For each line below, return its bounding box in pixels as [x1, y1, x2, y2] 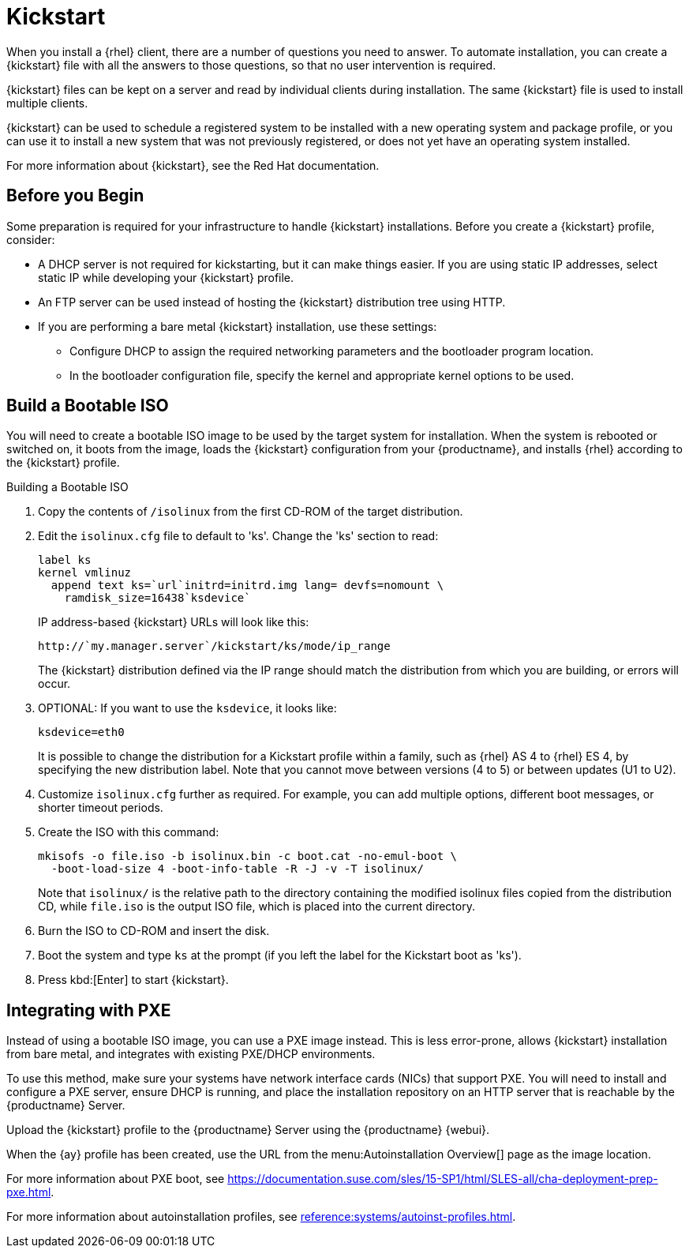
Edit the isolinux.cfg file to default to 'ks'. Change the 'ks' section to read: [38, 529, 439, 543]
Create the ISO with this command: [38, 825, 219, 839]
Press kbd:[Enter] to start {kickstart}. [38, 973, 229, 987]
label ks [38, 554, 92, 567]
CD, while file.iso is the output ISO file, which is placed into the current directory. [38, 899, 475, 914]
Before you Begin [6, 186, 144, 206]
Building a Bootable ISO [6, 480, 129, 494]
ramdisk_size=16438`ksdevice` [64, 591, 251, 605]
